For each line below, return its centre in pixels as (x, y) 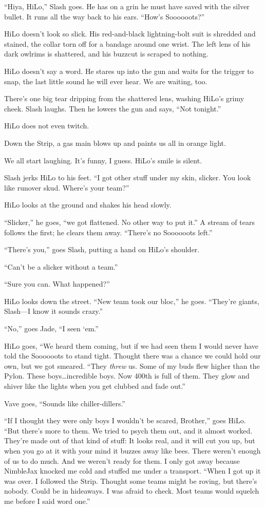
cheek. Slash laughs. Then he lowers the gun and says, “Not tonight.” (113, 108)
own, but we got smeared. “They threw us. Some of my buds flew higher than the (132, 365)
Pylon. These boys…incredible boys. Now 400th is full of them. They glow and (127, 376)
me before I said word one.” (47, 501)
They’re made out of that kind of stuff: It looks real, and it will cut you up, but (130, 440)
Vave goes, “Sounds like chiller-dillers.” (65, 403)
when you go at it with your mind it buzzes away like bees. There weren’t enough (132, 450)
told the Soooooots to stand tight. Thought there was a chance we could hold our (132, 356)
